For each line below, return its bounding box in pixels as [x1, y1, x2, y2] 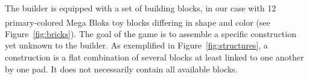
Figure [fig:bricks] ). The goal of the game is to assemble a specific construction [5, 27, 296, 39]
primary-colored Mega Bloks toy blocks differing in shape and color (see [5, 16, 270, 28]
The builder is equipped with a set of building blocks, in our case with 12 [5, 2, 276, 14]
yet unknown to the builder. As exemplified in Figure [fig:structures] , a [5, 39, 268, 51]
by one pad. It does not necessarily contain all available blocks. [5, 62, 238, 75]
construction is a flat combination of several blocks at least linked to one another [5, 51, 304, 63]
